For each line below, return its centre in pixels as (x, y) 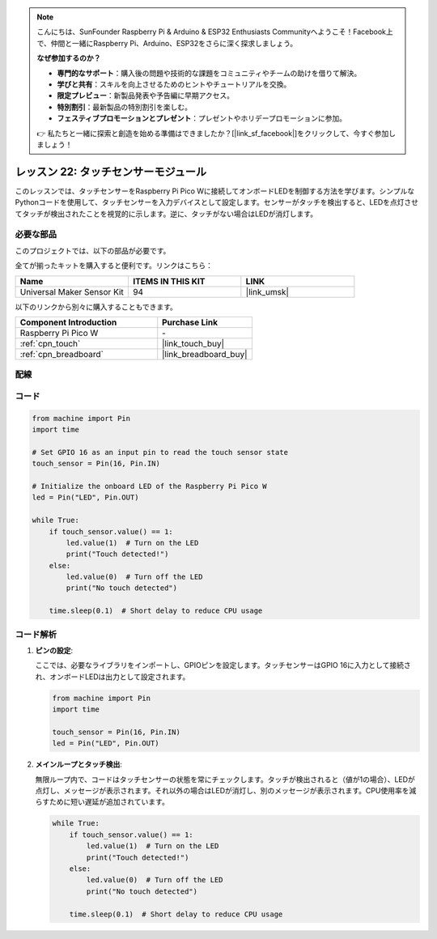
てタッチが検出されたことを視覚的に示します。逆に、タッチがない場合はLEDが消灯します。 (166, 214)
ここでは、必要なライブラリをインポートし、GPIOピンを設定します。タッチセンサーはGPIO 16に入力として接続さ (223, 665)
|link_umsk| (267, 291)
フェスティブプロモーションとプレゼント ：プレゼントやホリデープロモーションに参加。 (202, 118)
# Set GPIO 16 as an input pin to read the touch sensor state (160, 452)
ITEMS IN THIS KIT (169, 281)
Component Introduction (68, 322)
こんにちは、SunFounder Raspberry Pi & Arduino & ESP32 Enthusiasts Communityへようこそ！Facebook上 (215, 32)
